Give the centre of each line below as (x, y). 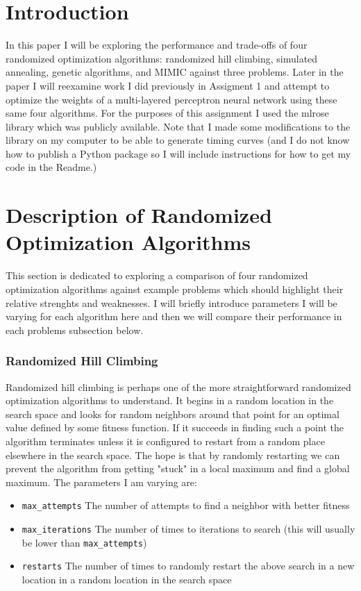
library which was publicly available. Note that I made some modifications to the (178, 126)
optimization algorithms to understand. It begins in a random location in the (170, 400)
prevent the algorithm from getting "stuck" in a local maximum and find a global (178, 468)
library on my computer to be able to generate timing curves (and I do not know (178, 140)
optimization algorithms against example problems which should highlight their (175, 289)
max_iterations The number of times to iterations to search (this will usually (188, 528)
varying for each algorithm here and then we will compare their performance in (174, 316)
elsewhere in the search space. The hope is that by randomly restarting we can (173, 455)
